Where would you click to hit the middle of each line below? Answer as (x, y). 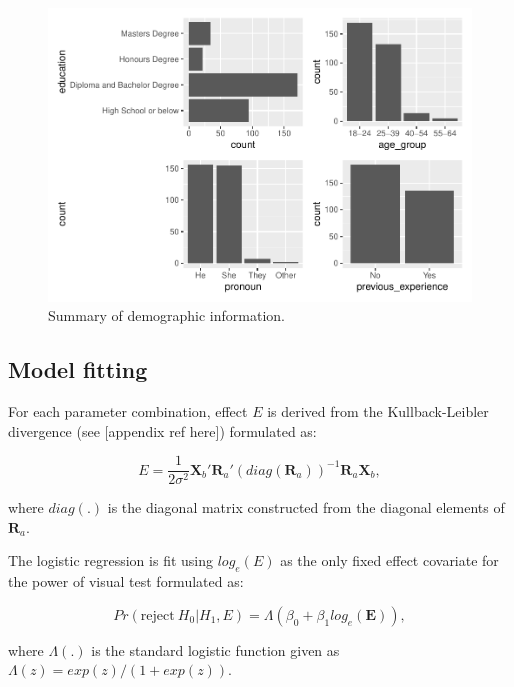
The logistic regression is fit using (111, 560)
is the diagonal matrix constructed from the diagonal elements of (306, 507)
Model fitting (78, 369)
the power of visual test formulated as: (126, 581)
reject (157, 615)
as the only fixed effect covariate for (389, 560)
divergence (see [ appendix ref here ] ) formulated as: (162, 430)
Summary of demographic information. (166, 315)
